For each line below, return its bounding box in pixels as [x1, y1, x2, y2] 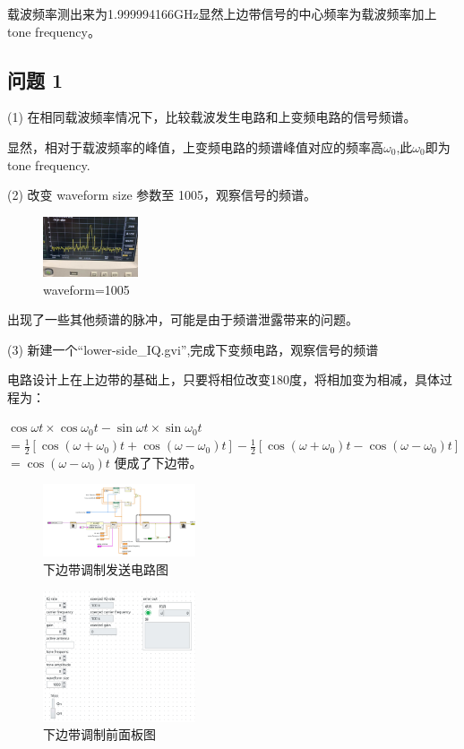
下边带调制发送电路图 [43, 560, 168, 579]
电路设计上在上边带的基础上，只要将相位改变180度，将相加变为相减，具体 [7, 370, 440, 389]
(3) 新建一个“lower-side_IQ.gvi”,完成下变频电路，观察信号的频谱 [7, 340, 379, 358]
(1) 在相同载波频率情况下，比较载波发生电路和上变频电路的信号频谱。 [7, 108, 417, 126]
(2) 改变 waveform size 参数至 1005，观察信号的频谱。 [7, 185, 317, 204]
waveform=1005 [43, 280, 130, 298]
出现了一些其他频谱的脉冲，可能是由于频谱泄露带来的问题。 [7, 310, 358, 329]
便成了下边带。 [114, 452, 202, 471]
